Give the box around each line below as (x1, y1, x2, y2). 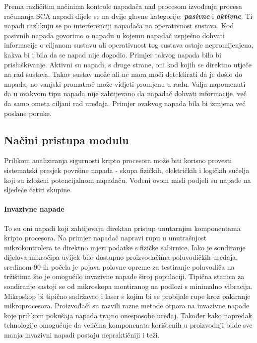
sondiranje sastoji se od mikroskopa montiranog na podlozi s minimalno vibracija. (4, 281, 253, 291)
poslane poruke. (4, 108, 52, 118)
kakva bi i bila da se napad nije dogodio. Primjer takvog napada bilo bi (4, 49, 221, 59)
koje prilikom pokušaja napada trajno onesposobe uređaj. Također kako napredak (4, 310, 252, 320)
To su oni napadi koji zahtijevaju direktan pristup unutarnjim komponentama (4, 223, 241, 233)
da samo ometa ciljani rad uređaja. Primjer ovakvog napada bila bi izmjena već (4, 98, 246, 108)
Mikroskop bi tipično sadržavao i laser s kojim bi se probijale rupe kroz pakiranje (4, 290, 251, 301)
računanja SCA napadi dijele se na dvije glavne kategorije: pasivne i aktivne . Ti (4, 10, 253, 21)
